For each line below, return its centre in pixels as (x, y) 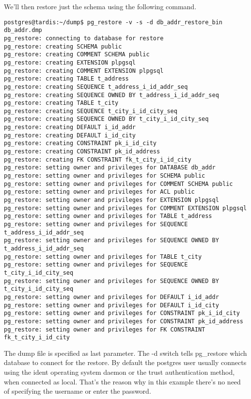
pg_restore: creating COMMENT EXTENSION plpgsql (84, 71)
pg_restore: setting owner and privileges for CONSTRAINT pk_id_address (124, 321)
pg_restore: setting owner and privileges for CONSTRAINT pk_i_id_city (122, 313)
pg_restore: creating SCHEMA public (63, 46)
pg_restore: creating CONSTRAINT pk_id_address (82, 152)
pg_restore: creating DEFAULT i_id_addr (70, 127)
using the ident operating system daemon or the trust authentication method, (119, 372)
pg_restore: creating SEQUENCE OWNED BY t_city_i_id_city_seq (106, 119)
